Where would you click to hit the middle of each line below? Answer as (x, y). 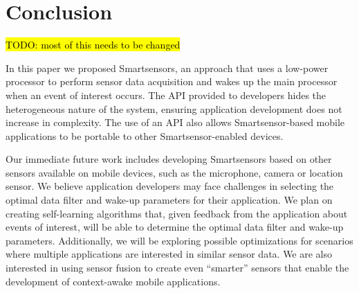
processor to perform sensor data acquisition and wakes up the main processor (172, 81)
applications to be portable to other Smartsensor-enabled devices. (145, 135)
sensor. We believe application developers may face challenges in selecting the (170, 186)
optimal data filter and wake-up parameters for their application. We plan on (169, 200)
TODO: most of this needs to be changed (93, 45)
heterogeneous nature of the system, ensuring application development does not (174, 108)
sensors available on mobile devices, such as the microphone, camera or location (174, 172)
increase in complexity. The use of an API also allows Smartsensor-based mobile (175, 122)
